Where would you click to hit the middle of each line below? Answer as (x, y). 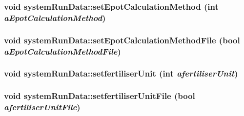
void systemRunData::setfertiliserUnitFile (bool (100, 96)
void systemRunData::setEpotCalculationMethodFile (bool (122, 40)
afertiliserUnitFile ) (42, 107)
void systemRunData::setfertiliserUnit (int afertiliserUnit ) (121, 73)
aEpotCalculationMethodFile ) (62, 51)
